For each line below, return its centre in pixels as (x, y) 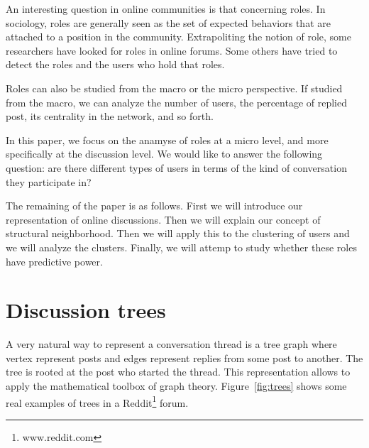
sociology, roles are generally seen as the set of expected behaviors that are (168, 22)
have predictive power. (54, 261)
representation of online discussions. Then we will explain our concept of (163, 219)
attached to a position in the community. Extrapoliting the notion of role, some (178, 37)
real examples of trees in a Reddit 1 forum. (97, 401)
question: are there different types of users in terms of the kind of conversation (176, 167)
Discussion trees (86, 310)
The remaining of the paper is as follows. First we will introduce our (154, 206)
